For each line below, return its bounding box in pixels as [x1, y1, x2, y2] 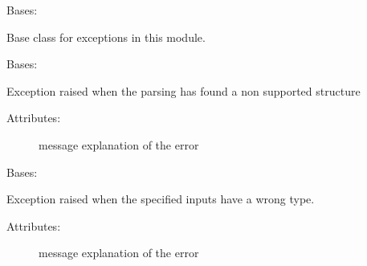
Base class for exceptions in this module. [6, 28, 206, 45]
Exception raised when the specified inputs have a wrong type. [6, 190, 315, 207]
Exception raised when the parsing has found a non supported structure [6, 82, 361, 99]
